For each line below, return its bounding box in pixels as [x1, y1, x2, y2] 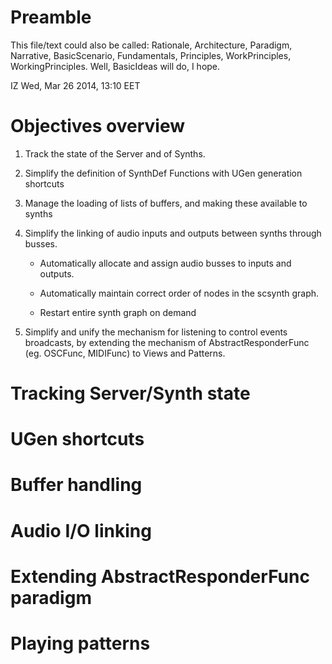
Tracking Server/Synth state [10, 382, 251, 405]
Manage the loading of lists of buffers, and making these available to [24, 197, 308, 209]
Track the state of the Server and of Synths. [24, 147, 206, 160]
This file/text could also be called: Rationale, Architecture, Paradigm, [10, 39, 293, 51]
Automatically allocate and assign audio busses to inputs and [39, 257, 292, 269]
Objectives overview [10, 115, 186, 138]
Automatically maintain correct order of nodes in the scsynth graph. [39, 287, 320, 299]
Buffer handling [10, 474, 143, 496]
